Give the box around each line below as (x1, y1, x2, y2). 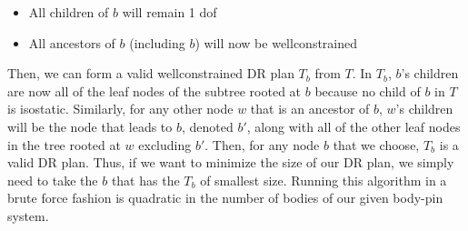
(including (129, 33, 185, 52)
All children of (28, 3, 109, 21)
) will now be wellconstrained (194, 33, 358, 52)
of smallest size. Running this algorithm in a (200, 170, 447, 189)
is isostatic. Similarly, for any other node (7, 99, 234, 118)
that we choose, (333, 135, 420, 154)
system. (7, 206, 49, 225)
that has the (111, 170, 180, 189)
